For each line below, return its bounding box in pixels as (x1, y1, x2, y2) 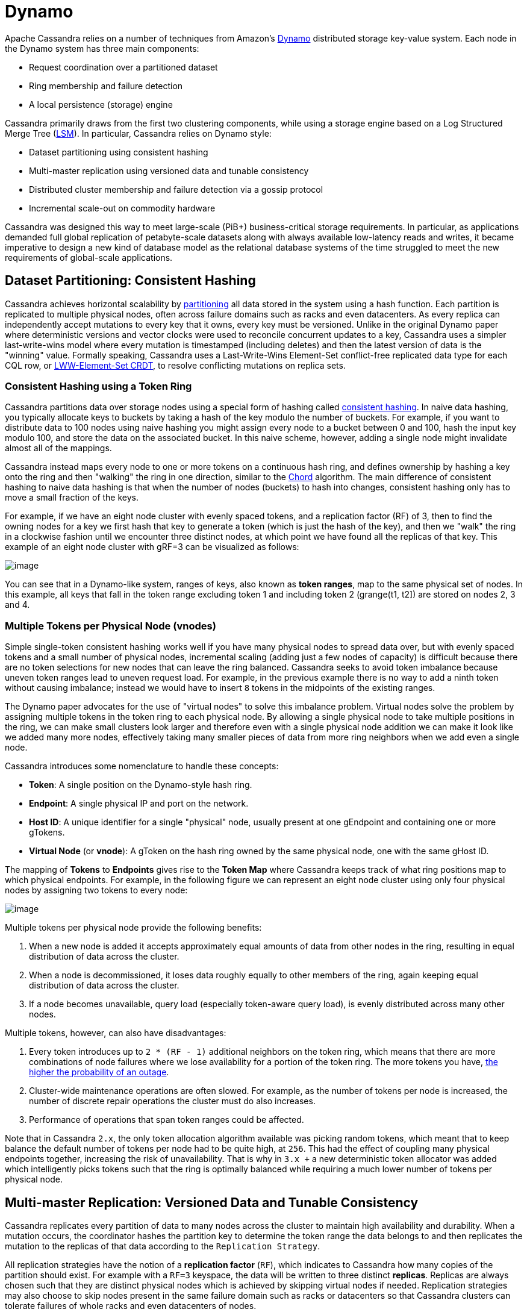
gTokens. (29, 827, 65, 838)
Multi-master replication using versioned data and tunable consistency (29, 165, 309, 176)
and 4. (5, 599, 30, 610)
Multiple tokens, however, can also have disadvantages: (5, 1028, 226, 1039)
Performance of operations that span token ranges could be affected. (29, 1114, 304, 1125)
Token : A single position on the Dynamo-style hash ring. (29, 779, 252, 790)
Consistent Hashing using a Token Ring (5, 380, 192, 392)
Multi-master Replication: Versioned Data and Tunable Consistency (5, 1195, 419, 1210)
